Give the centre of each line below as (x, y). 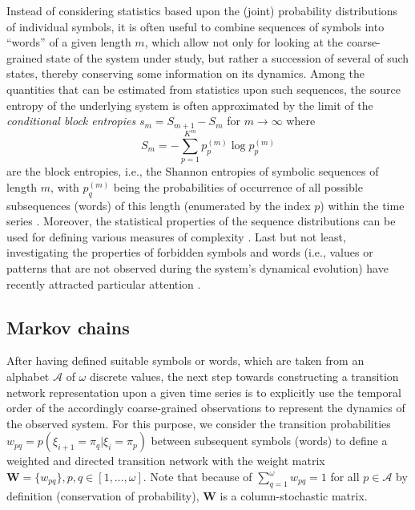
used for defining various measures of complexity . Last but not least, (176, 236)
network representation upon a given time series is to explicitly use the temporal (204, 392)
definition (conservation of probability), (103, 495)
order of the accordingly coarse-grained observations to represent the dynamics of (206, 408)
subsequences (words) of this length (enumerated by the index (159, 205)
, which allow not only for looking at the (244, 42)
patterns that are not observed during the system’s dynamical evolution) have (197, 268)
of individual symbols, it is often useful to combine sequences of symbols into (195, 26)
